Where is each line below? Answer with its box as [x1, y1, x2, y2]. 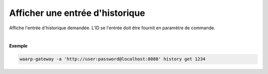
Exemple [9, 43, 28, 49]
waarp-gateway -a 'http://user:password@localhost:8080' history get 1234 [19, 56, 206, 62]
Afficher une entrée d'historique [9, 7, 145, 18]
